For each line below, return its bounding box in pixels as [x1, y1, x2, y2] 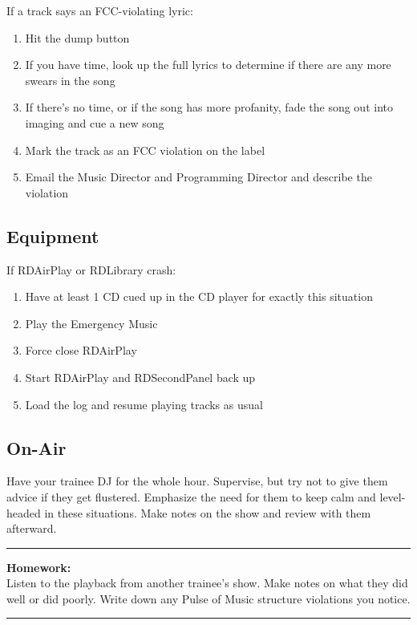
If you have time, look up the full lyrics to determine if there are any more [25, 56, 391, 73]
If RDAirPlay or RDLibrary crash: [6, 261, 176, 278]
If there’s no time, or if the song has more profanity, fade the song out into [25, 99, 393, 116]
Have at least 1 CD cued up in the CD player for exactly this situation [25, 288, 373, 305]
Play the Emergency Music [25, 315, 158, 331]
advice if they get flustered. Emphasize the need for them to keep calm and [6, 488, 376, 505]
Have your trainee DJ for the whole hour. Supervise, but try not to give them [6, 473, 388, 489]
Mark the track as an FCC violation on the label [25, 141, 265, 158]
